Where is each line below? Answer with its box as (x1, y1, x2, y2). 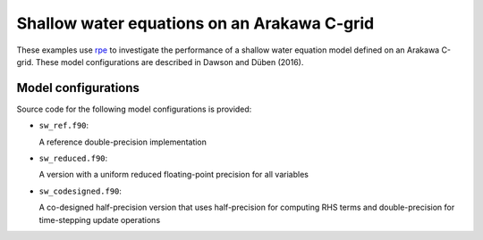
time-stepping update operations (38, 214, 161, 225)
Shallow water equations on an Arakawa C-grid (16, 13, 375, 33)
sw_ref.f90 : (38, 120, 89, 131)
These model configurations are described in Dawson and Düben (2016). (35, 56, 304, 67)
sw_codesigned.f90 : (38, 186, 123, 196)
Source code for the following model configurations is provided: (16, 103, 252, 114)
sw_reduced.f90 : (38, 153, 108, 164)
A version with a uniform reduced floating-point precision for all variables (38, 170, 309, 180)
